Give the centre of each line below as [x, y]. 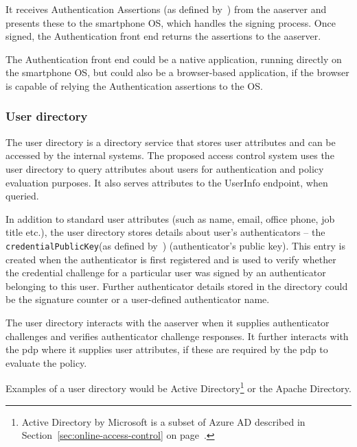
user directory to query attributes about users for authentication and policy [165, 168]
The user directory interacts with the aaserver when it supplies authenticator [168, 322]
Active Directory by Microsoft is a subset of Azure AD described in [163, 421]
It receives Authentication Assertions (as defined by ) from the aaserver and [166, 9]
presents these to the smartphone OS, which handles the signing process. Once [171, 22]
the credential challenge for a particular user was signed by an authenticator [166, 273]
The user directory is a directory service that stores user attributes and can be [171, 142]
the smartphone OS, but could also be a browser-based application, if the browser [177, 72]
